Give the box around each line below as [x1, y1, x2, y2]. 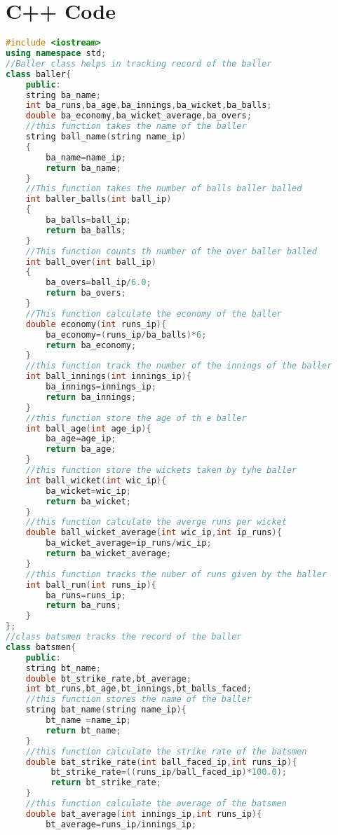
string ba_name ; [25, 90, 102, 100]
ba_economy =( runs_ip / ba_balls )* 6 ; [46, 329, 207, 340]
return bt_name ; [46, 725, 121, 736]
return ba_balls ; [46, 225, 126, 235]
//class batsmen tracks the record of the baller [6, 632, 242, 642]
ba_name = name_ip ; [46, 152, 126, 163]
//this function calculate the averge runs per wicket [25, 517, 287, 527]
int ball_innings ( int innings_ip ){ [25, 371, 191, 382]
